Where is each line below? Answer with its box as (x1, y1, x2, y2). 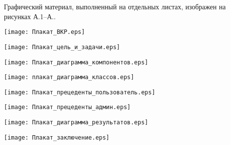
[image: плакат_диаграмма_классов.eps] (4, 74, 134, 81)
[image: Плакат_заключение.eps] (4, 134, 110, 141)
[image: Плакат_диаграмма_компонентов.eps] (4, 58, 148, 66)
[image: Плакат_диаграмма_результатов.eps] (4, 119, 148, 126)
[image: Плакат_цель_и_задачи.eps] (4, 43, 120, 51)
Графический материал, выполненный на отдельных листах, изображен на (4, 1, 226, 11)
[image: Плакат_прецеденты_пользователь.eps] (4, 88, 155, 96)
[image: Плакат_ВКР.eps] (4, 29, 85, 36)
